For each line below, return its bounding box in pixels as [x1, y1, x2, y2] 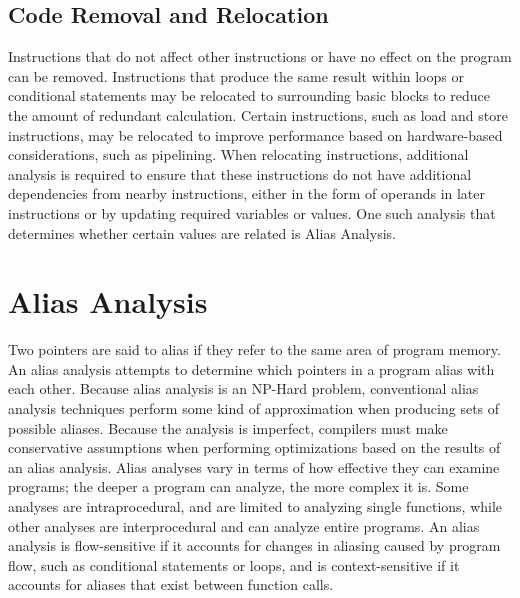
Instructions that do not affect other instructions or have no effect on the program [8, 46, 512, 67]
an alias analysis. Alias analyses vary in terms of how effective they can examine [8, 456, 500, 477]
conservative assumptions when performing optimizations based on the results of [8, 437, 501, 458]
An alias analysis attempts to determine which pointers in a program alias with [8, 358, 495, 379]
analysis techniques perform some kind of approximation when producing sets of [8, 398, 500, 419]
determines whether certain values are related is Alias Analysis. [8, 222, 396, 243]
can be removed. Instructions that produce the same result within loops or [8, 65, 464, 86]
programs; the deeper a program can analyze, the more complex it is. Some [8, 476, 469, 497]
